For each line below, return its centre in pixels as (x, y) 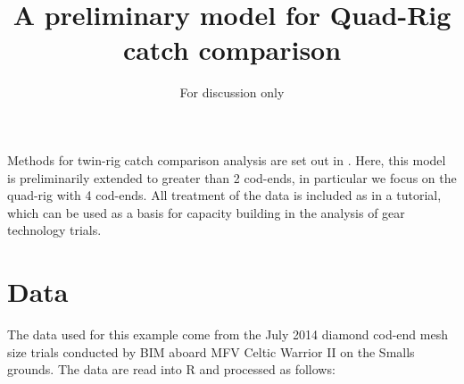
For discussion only (232, 92)
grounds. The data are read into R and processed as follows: (171, 369)
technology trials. (54, 230)
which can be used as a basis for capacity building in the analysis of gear (206, 212)
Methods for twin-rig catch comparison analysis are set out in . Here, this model (227, 159)
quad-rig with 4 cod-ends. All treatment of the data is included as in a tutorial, (224, 195)
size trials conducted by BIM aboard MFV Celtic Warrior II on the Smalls (211, 351)
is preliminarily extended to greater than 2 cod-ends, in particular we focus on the (232, 177)
